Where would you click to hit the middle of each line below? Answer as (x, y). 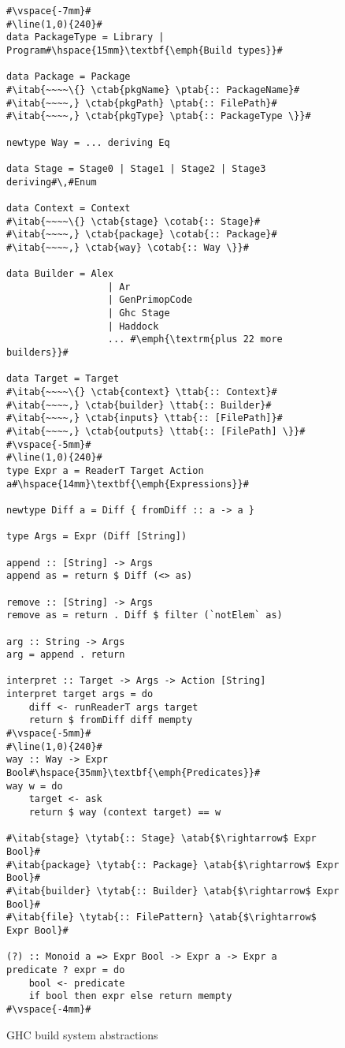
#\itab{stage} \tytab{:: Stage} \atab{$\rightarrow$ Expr (161, 839)
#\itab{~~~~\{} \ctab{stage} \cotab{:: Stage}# (134, 221)
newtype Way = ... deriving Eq (88, 142)
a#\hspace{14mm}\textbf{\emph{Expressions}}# (128, 484)
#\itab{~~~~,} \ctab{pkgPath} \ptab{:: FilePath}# (142, 103)
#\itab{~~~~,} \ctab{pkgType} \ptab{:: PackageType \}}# (159, 116)
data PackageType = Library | (85, 37)
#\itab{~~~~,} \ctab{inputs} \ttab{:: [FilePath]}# (145, 418)
